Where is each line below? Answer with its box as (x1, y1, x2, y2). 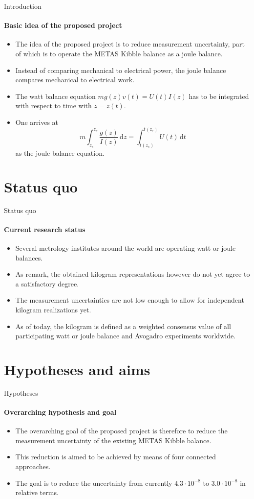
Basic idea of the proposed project (4, 20, 122, 30)
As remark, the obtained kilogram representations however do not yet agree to (15, 269, 250, 279)
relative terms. (15, 487, 59, 498)
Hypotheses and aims (4, 359, 150, 379)
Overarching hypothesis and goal (4, 407, 117, 417)
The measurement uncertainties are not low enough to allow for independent (15, 295, 244, 305)
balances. (15, 252, 43, 262)
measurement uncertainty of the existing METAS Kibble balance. (15, 435, 212, 445)
